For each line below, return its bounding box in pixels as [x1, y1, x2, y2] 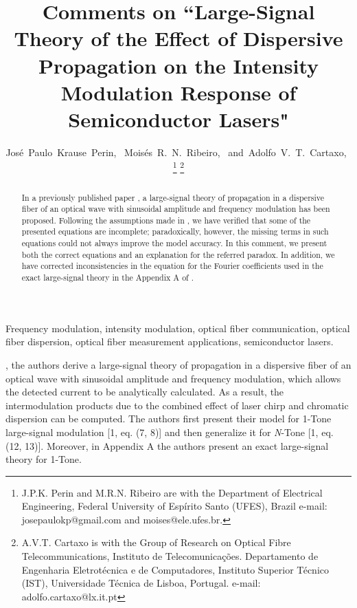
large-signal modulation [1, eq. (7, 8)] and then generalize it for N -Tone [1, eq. [5, 424, 334, 439]
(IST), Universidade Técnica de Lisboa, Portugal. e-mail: [21, 576, 261, 590]
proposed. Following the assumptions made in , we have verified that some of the [21, 214, 311, 226]
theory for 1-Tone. [5, 452, 82, 466]
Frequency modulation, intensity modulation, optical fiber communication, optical [5, 321, 350, 335]
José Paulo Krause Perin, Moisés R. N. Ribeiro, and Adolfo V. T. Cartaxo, [5, 144, 347, 159]
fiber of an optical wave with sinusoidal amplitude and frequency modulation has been [21, 203, 330, 215]
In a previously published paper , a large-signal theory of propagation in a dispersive [21, 191, 325, 203]
